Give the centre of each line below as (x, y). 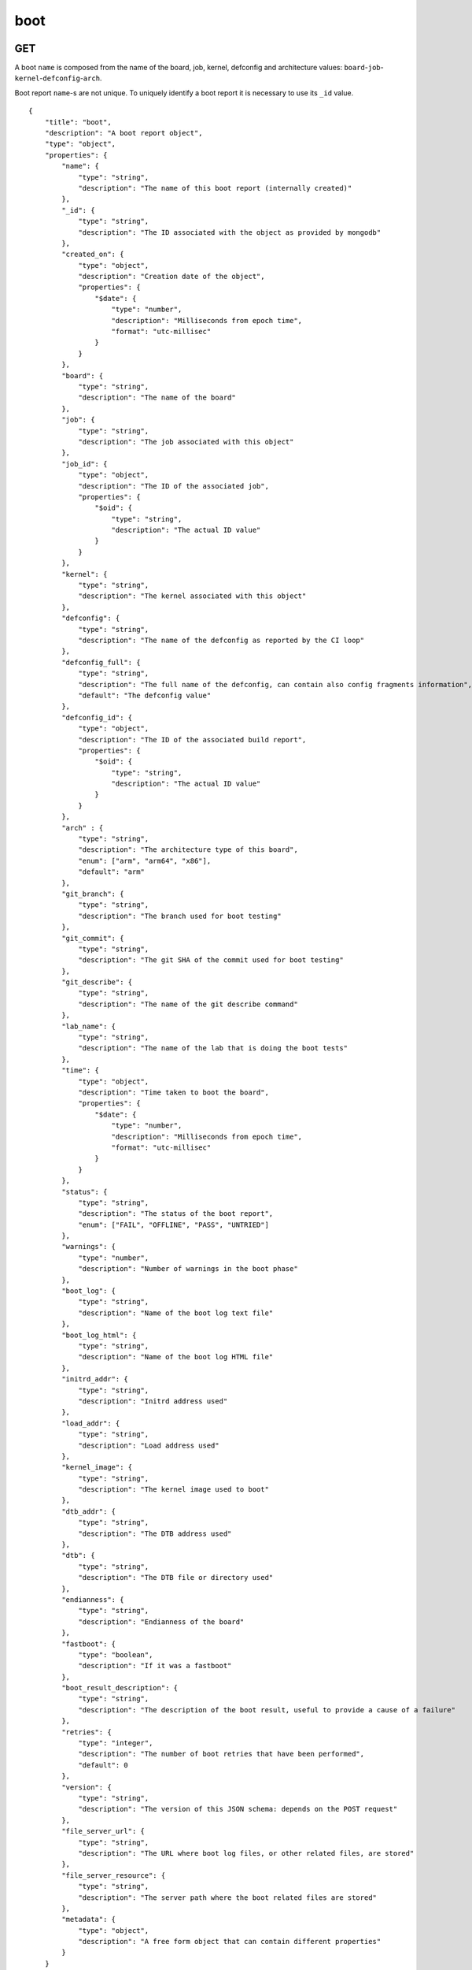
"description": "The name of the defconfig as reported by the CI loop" (221, 640)
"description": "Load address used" (149, 1445)
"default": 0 (103, 1765)
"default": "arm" (112, 872)
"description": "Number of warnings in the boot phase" (188, 1269)
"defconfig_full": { (101, 662)
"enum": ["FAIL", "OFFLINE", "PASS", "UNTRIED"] (173, 1225)
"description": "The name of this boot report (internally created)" (215, 188)
